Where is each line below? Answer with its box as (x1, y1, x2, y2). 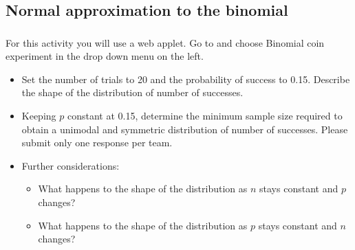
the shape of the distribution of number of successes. (21, 85, 244, 100)
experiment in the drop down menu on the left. (6, 49, 204, 63)
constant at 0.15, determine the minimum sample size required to (67, 109, 343, 123)
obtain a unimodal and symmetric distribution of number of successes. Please (21, 122, 348, 136)
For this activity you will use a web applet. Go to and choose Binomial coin (6, 35, 325, 49)
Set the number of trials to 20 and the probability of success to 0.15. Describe (21, 71, 350, 86)
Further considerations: (21, 158, 120, 172)
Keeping (21, 109, 56, 123)
